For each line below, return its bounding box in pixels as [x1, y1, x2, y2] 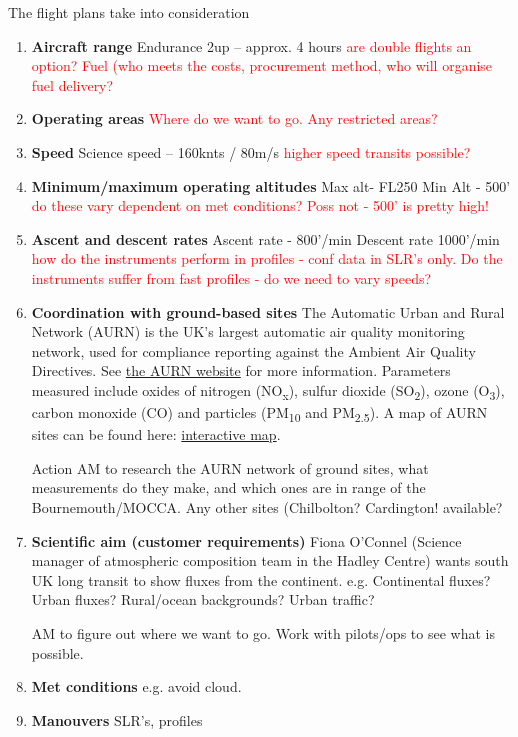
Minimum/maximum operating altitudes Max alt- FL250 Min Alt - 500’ [31, 175, 511, 196]
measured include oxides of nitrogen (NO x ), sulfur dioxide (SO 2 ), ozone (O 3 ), [31, 379, 505, 403]
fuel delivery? [31, 74, 114, 95]
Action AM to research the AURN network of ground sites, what [31, 457, 429, 478]
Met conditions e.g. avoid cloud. [31, 676, 242, 697]
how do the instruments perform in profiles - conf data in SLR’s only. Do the [31, 248, 503, 269]
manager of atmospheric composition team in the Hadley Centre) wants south [31, 550, 509, 571]
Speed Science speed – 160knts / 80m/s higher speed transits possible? [31, 141, 471, 162]
